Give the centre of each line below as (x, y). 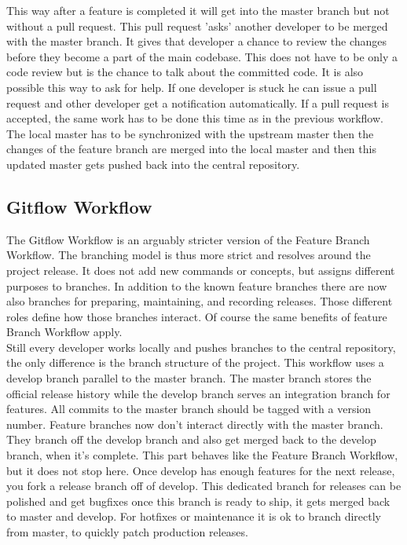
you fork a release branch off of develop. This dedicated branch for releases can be (204, 486)
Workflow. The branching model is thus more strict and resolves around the (189, 255)
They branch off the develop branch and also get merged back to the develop (191, 439)
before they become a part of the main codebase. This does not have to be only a (202, 56)
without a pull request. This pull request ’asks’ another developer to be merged (197, 26)
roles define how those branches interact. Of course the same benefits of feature (197, 316)
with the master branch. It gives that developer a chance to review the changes (197, 41)
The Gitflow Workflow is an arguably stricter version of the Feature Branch (188, 239)
